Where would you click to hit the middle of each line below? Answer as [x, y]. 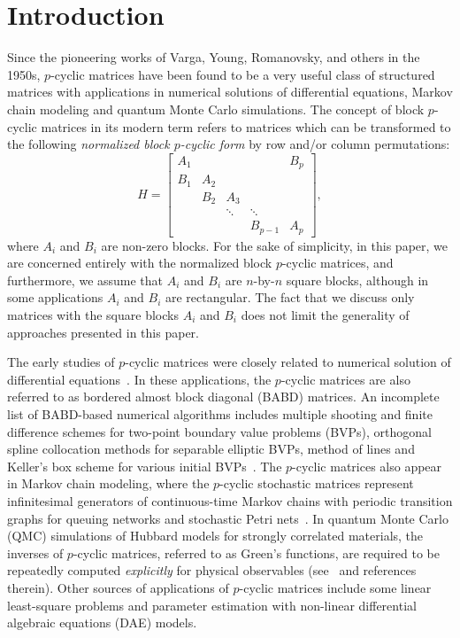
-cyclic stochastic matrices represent [317, 483]
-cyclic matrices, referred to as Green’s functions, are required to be [256, 552]
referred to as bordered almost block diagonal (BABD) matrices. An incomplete [223, 397]
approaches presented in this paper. [103, 332]
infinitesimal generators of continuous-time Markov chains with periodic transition [230, 500]
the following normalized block [88, 144]
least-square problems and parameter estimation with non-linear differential [212, 605]
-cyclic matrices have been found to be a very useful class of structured [243, 74]
